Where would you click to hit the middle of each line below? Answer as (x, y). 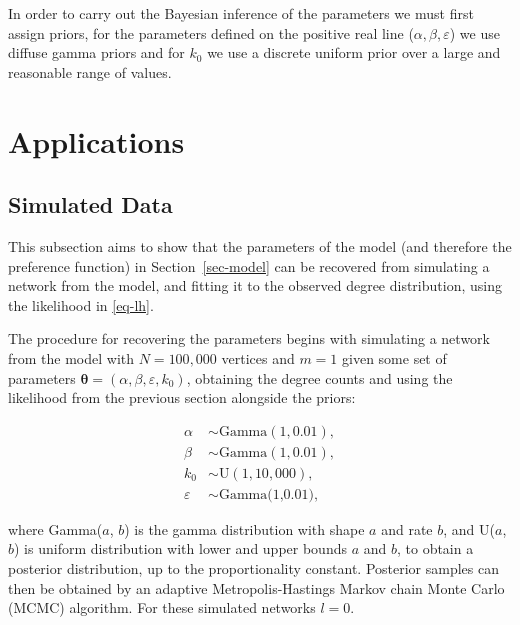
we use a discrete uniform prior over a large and (354, 52)
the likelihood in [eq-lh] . (81, 304)
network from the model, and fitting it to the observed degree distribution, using (255, 285)
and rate (407, 528)
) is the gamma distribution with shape (244, 528)
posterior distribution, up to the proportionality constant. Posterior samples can (253, 568)
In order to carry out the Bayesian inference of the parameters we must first (241, 13)
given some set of (394, 357)
